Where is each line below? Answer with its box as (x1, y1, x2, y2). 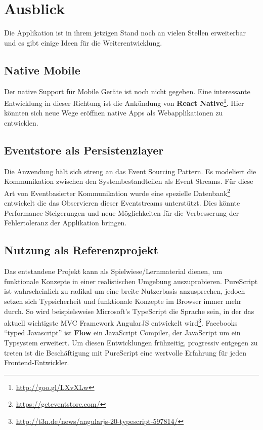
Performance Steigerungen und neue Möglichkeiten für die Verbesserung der (4, 207, 239, 218)
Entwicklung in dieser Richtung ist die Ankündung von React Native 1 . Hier (4, 96, 244, 108)
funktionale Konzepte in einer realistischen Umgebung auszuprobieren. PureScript (4, 276, 258, 286)
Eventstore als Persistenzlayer (4, 142, 164, 158)
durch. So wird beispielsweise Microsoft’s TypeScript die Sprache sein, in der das (4, 305, 254, 316)
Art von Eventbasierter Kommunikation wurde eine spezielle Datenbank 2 (4, 186, 231, 198)
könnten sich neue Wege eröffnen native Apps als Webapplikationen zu (4, 107, 223, 118)
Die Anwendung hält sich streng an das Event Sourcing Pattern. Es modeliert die (4, 166, 256, 176)
